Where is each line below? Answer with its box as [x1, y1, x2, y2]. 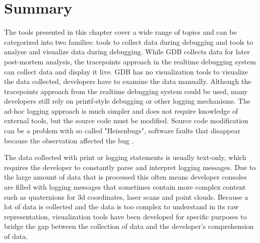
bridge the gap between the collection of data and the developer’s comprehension [4, 221, 254, 231]
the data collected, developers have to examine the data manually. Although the [4, 76, 251, 87]
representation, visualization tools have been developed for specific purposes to [4, 211, 247, 221]
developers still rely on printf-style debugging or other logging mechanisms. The [4, 96, 250, 106]
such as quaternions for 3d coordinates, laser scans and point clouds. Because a [4, 191, 248, 202]
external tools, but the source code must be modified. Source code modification [4, 115, 248, 126]
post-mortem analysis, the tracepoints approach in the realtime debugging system [4, 56, 256, 66]
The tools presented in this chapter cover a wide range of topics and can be [4, 27, 237, 37]
